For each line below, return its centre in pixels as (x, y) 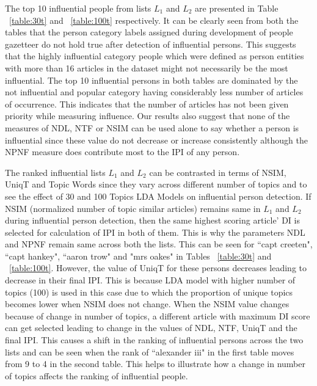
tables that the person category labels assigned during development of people (149, 32)
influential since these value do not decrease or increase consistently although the (156, 140)
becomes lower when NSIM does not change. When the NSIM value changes (147, 304)
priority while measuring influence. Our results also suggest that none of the (148, 116)
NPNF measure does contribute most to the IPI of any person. (122, 152)
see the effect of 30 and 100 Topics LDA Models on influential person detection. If (158, 196)
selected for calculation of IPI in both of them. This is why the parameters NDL (155, 232)
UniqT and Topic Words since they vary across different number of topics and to (156, 184)
